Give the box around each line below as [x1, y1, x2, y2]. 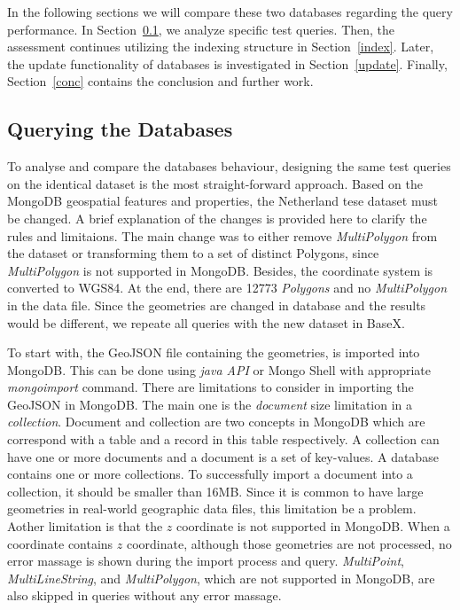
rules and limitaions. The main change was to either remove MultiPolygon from [7, 226, 438, 245]
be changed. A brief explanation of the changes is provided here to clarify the [7, 208, 427, 227]
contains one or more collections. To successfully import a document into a [7, 465, 413, 483]
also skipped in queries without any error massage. [7, 586, 282, 605]
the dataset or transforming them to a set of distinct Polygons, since [7, 244, 379, 262]
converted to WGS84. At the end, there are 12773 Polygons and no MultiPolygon [7, 278, 448, 297]
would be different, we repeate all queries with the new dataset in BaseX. [7, 313, 405, 332]
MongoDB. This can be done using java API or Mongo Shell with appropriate [7, 360, 432, 379]
